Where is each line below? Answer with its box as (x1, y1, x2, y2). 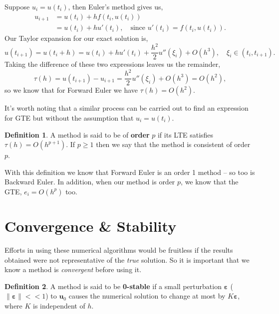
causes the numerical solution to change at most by (68, 291, 226, 301)
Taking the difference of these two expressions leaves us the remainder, (4, 59, 221, 69)
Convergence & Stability (4, 216, 177, 236)
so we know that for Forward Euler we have (4, 85, 138, 95)
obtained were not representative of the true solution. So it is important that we (4, 254, 250, 265)
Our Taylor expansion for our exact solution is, (4, 33, 148, 43)
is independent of (33, 301, 85, 311)
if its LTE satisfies (157, 129, 214, 140)
